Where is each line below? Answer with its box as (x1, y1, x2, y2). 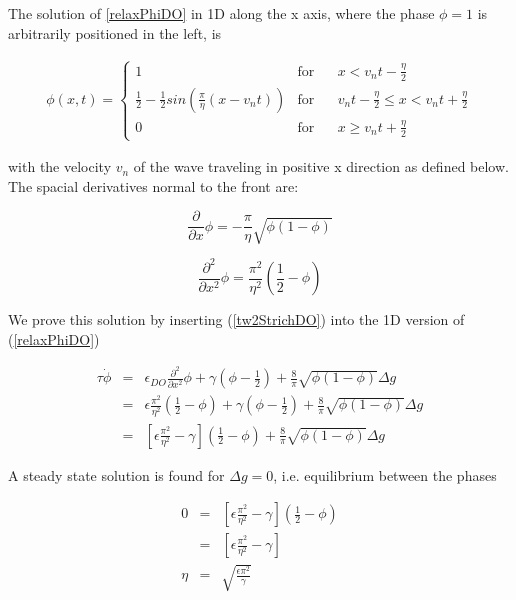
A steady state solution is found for (8, 464, 225, 485)
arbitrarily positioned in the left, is (8, 22, 222, 43)
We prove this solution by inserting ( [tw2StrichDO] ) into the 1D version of (8, 309, 465, 330)
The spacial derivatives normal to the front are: (8, 175, 299, 196)
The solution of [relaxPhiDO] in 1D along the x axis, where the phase (8, 3, 435, 23)
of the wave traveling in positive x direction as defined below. (133, 156, 509, 177)
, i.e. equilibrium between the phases (273, 464, 497, 485)
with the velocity (8, 156, 112, 177)
